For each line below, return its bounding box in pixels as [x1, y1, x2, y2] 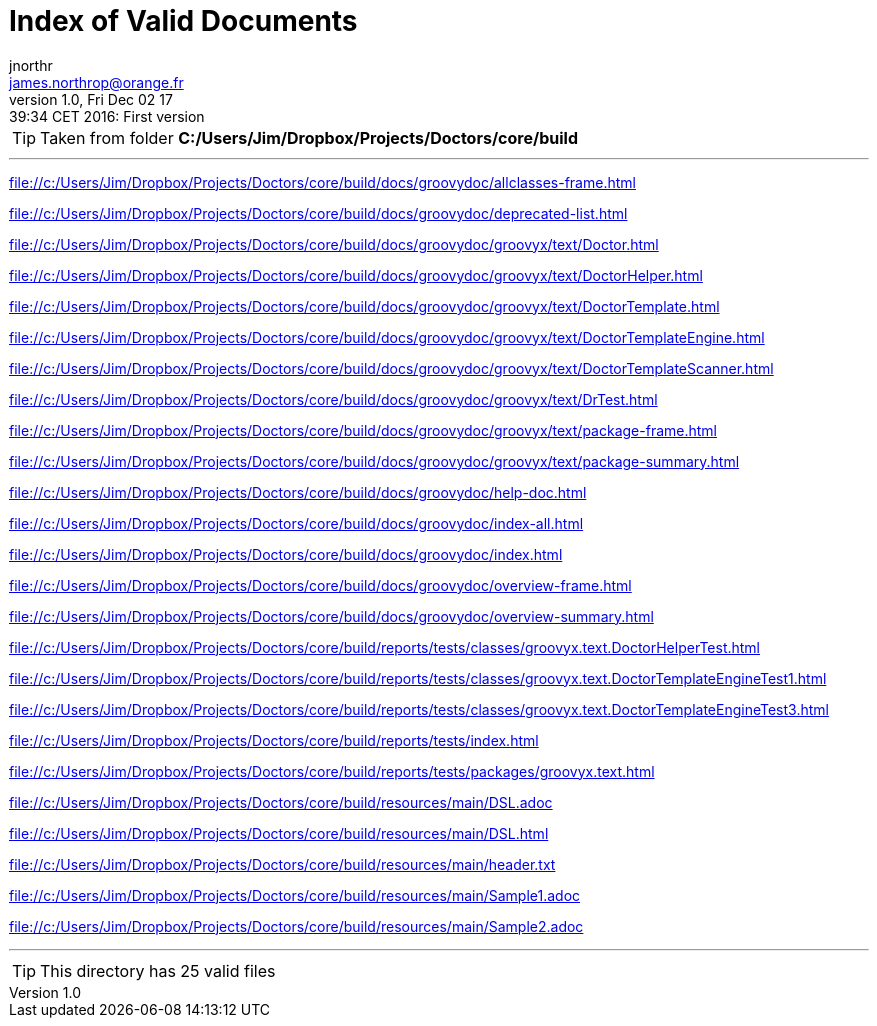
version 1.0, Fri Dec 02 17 [9, 90, 173, 108]
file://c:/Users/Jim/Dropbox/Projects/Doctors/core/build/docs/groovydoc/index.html [9, 545, 563, 563]
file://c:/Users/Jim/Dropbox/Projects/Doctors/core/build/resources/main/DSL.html [9, 824, 549, 842]
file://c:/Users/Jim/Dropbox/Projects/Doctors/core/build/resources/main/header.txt [9, 855, 556, 873]
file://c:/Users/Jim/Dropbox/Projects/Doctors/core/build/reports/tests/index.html [9, 731, 539, 749]
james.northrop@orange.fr [9, 73, 184, 91]
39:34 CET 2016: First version [9, 107, 205, 125]
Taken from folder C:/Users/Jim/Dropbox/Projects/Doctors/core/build [40, 127, 579, 148]
